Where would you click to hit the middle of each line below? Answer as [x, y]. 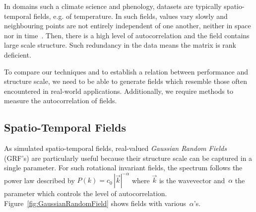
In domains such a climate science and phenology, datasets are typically [113, 6]
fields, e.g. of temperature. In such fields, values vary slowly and [130, 16]
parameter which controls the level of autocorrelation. [86, 193]
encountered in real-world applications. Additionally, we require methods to [119, 91]
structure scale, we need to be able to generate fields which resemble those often [126, 81]
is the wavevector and [192, 180]
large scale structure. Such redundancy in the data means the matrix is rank [120, 45]
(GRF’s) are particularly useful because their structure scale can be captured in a [128, 158]
